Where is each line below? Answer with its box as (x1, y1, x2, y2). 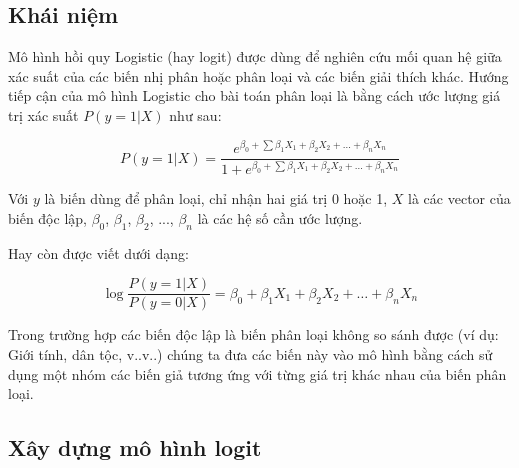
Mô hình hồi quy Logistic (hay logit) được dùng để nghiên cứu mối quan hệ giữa (8, 46, 502, 67)
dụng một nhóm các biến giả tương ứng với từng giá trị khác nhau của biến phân (8, 363, 507, 384)
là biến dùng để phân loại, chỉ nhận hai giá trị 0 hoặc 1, (44, 188, 388, 209)
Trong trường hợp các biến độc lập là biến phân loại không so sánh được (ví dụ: (8, 324, 499, 345)
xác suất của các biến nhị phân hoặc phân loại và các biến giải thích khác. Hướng (8, 65, 509, 86)
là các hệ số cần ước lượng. (197, 207, 363, 228)
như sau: (169, 104, 222, 125)
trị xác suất (8, 104, 79, 125)
